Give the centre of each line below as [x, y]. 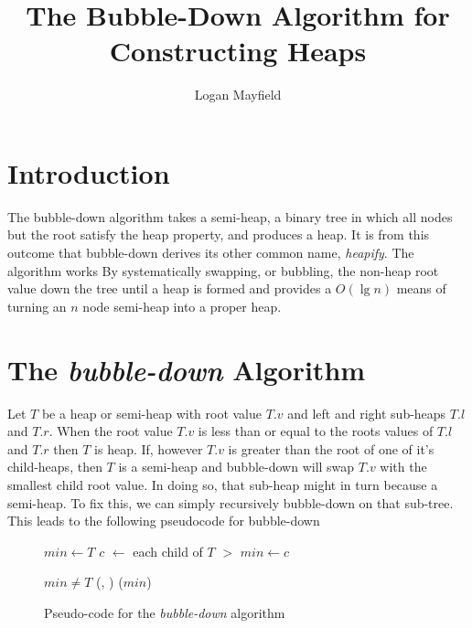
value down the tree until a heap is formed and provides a [170, 288]
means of [421, 288]
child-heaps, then [55, 467]
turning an [37, 306]
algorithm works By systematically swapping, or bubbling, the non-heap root [223, 270]
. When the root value [111, 431]
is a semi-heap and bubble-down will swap [236, 467]
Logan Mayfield [238, 95]
